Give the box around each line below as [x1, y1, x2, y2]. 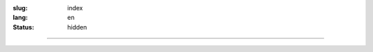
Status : [12, 23, 35, 31]
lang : [12, 14, 28, 22]
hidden [67, 23, 88, 31]
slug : [12, 4, 28, 12]
